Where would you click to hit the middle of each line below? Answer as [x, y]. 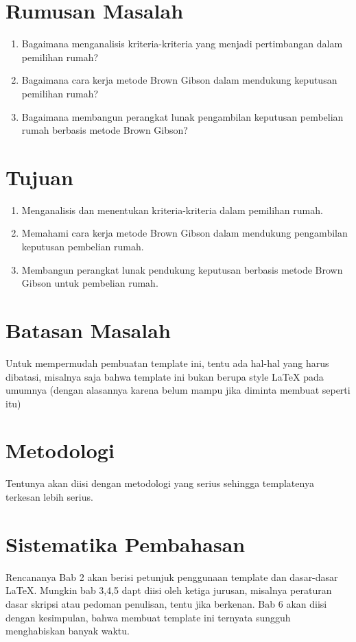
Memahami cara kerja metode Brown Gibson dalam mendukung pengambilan [185, 233]
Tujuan [39, 177]
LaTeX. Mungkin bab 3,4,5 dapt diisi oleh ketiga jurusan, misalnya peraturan [169, 590]
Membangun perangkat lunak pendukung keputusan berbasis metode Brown [182, 269]
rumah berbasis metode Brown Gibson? [105, 130]
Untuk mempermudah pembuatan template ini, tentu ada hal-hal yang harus [167, 362]
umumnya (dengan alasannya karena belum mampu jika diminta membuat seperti [178, 390]
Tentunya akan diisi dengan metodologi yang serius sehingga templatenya [160, 483]
